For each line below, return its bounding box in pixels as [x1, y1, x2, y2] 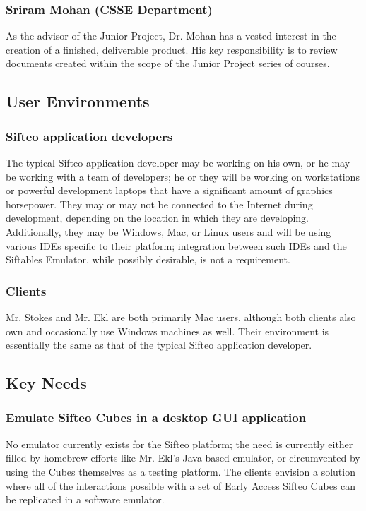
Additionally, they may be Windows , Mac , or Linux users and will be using [6, 224, 331, 239]
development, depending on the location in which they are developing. [6, 210, 309, 225]
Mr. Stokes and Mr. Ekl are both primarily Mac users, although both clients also [6, 309, 356, 324]
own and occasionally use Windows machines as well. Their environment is [6, 323, 329, 338]
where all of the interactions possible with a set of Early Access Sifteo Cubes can [6, 478, 356, 493]
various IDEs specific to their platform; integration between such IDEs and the [6, 238, 347, 253]
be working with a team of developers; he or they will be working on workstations [6, 169, 360, 184]
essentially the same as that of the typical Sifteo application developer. [6, 337, 312, 352]
